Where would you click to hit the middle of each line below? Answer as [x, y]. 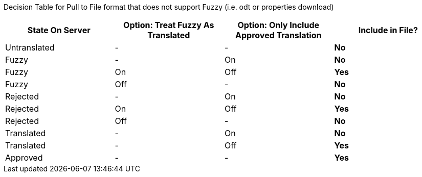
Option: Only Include [278, 25]
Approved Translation [279, 35]
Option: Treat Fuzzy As [169, 25]
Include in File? [388, 30]
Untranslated [30, 47]
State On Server [59, 30]
